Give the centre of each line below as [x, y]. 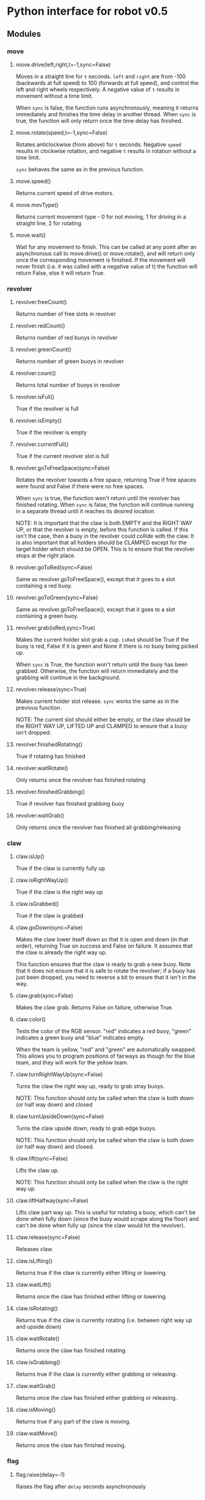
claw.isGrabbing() [38, 1362]
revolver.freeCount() [41, 302]
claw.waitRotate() [38, 1338]
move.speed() [33, 181]
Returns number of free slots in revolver [66, 314]
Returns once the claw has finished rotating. [71, 1351]
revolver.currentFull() [42, 444]
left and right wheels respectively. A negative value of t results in [98, 89]
